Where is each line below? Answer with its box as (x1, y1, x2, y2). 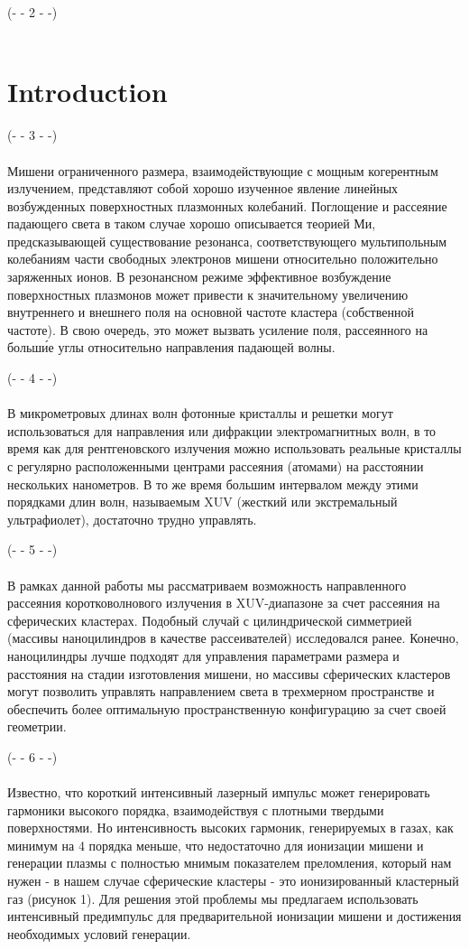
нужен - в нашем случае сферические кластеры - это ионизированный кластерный (7, 871, 459, 890)
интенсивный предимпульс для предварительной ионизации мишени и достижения (7, 907, 462, 926)
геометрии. (7, 717, 67, 736)
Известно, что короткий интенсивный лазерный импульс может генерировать (7, 783, 430, 802)
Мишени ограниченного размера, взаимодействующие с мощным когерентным (7, 161, 438, 180)
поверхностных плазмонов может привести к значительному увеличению (7, 284, 409, 303)
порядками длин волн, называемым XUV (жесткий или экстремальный (7, 492, 398, 511)
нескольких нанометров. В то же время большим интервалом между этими (7, 474, 418, 493)
